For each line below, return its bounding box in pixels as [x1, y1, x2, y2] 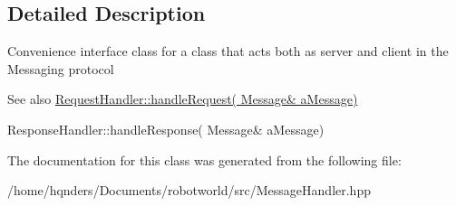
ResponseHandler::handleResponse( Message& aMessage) [7, 119, 325, 138]
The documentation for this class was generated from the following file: [7, 150, 402, 169]
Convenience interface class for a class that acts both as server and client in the [7, 42, 449, 61]
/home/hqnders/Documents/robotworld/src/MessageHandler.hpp [7, 181, 371, 200]
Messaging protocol [7, 59, 114, 78]
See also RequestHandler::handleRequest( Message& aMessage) [7, 89, 358, 108]
